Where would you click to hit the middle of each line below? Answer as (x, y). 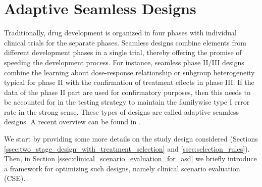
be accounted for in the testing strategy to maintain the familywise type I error (127, 102)
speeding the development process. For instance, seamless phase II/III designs (124, 62)
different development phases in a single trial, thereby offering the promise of (123, 52)
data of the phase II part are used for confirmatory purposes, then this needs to (127, 92)
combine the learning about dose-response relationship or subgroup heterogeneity (129, 72)
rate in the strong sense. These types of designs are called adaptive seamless (122, 111)
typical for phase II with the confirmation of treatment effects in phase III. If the (129, 82)
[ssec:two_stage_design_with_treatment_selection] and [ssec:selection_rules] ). (127, 148)
